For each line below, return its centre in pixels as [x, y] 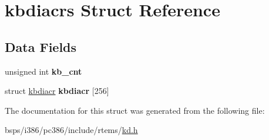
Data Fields [41, 46]
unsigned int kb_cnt [43, 71]
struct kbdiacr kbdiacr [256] [57, 91]
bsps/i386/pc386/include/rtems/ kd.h [71, 130]
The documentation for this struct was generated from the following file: [135, 110]
